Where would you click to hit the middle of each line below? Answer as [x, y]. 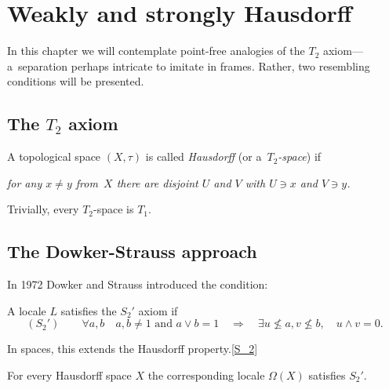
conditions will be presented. [76, 81]
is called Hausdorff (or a [204, 156]
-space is [114, 209]
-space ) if [300, 156]
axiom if [158, 310]
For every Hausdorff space [69, 374]
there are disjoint [157, 182]
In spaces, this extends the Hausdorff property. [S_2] [133, 349]
